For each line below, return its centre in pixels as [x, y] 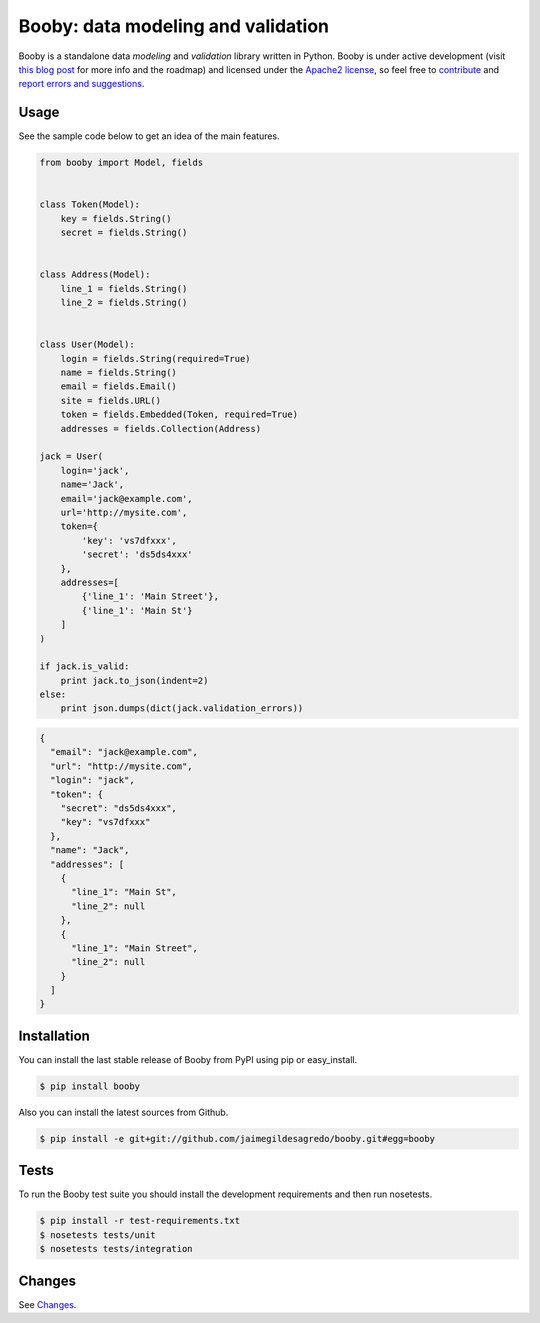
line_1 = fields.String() [124, 288]
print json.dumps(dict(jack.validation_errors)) [182, 708]
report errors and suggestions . [81, 84]
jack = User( [71, 456]
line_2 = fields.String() [124, 303]
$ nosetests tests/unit [98, 1234]
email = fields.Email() [118, 386]
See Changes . [47, 1304]
